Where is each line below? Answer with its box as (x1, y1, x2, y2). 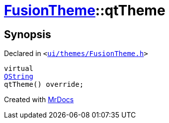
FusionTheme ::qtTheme (4, 2, 166, 19)
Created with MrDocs (4, 95, 74, 104)
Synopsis (4, 28, 51, 41)
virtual (4, 64, 34, 73)
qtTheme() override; (4, 80, 84, 89)
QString (4, 72, 34, 81)
